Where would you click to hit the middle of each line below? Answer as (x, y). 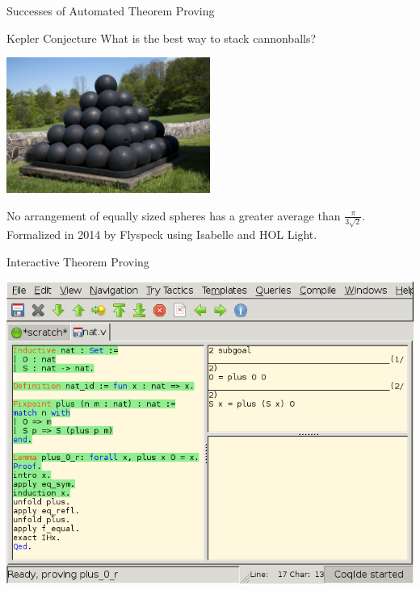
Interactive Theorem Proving (78, 261)
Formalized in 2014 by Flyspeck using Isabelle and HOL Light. (162, 234)
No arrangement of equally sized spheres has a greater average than (174, 215)
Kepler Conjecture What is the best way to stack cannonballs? (162, 38)
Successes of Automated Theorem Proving (111, 10)
